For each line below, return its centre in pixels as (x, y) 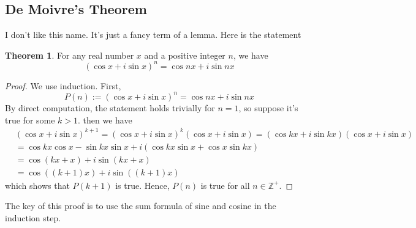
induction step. (33, 217)
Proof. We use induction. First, (63, 85)
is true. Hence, (142, 185)
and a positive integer (185, 55)
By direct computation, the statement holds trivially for (110, 107)
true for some (30, 120)
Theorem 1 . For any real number (70, 55)
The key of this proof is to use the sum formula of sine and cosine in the (141, 206)
